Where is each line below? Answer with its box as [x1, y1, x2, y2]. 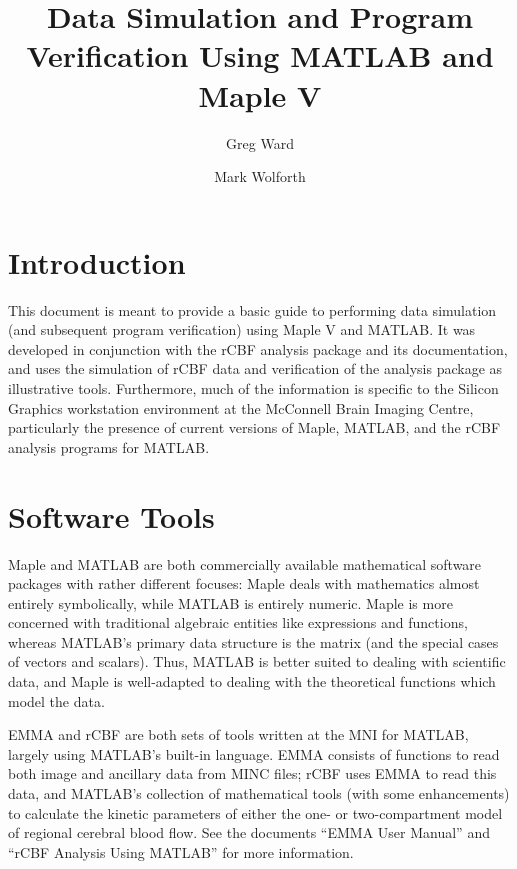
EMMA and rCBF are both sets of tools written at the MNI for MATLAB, [8, 724, 469, 745]
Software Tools [8, 495, 215, 536]
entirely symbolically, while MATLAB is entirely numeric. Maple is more [8, 592, 453, 613]
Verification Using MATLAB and [26, 35, 494, 76]
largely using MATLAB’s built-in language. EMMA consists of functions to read [8, 743, 500, 764]
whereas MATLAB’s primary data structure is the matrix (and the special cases [8, 631, 499, 652]
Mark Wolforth [214, 166, 306, 187]
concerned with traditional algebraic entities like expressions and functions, [8, 612, 468, 633]
